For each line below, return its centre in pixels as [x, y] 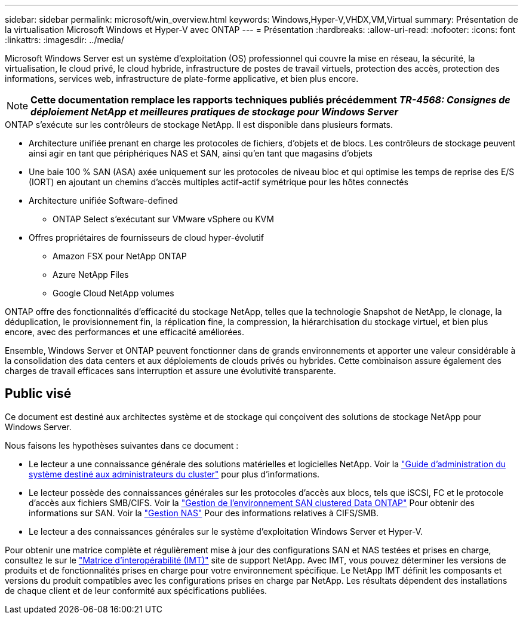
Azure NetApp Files [91, 275]
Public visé [38, 394]
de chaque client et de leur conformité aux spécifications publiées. [136, 590]
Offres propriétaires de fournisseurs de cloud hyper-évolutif [146, 238]
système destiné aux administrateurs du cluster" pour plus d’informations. [174, 474]
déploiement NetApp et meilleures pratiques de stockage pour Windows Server [214, 112]
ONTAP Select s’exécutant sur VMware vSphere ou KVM [163, 219]
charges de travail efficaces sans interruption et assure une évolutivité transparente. [170, 371]
